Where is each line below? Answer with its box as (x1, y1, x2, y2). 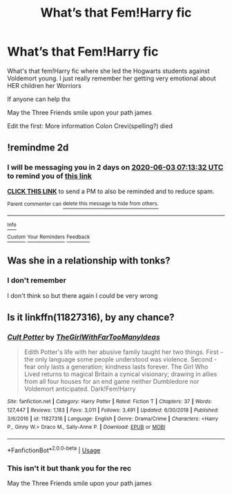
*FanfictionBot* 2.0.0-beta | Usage (7, 445, 101, 455)
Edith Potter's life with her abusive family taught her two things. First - (23, 348, 223, 356)
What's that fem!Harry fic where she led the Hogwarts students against (7, 67, 210, 75)
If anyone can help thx (7, 95, 71, 103)
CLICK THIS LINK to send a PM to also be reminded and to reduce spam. (7, 187, 215, 195)
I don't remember (7, 276, 67, 285)
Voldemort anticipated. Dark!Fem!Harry (23, 385, 136, 393)
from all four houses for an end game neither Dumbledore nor (23, 378, 200, 386)
